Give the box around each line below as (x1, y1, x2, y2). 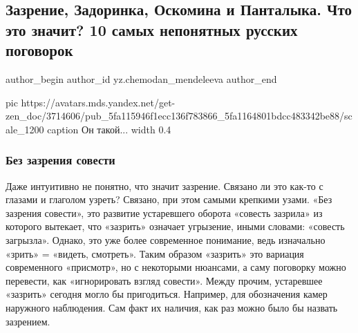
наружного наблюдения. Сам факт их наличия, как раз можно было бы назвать (6, 300, 338, 314)
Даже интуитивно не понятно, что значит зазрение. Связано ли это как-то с (6, 178, 323, 193)
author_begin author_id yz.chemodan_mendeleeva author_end (6, 71, 277, 86)
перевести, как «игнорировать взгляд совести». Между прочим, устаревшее (6, 273, 323, 287)
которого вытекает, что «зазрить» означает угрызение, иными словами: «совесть (6, 219, 345, 234)
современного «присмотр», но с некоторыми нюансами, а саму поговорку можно (6, 260, 346, 274)
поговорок (6, 39, 73, 61)
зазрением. (6, 314, 50, 328)
